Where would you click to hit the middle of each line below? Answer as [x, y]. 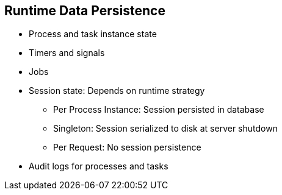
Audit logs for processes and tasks [99, 166]
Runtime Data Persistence [85, 11]
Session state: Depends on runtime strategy [117, 91]
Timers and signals [67, 53]
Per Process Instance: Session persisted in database [159, 110]
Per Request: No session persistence [127, 147]
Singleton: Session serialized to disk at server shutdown [165, 129]
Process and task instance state [93, 34]
